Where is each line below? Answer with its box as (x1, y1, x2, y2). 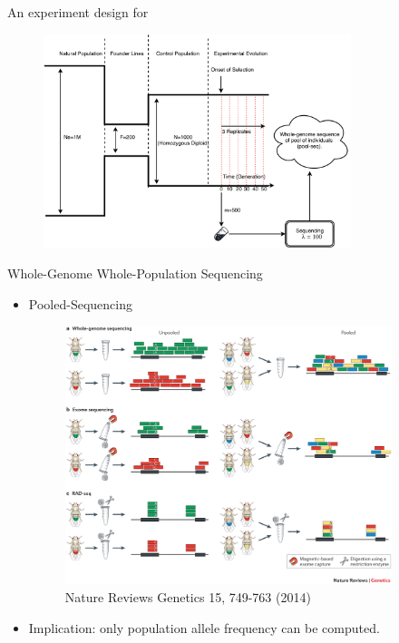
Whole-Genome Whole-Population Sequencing (7, 264, 263, 283)
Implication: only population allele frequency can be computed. (28, 618, 380, 637)
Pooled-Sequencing (28, 294, 132, 313)
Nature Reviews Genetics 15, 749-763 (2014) (64, 587, 311, 606)
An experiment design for (7, 3, 149, 21)
